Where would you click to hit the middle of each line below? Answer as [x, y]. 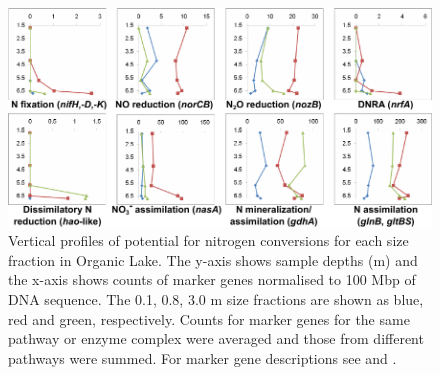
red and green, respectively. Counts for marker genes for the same [209, 318]
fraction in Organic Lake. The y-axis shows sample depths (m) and [213, 259]
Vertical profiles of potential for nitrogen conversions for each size [208, 240]
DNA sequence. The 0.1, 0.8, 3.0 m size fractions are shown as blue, [216, 299]
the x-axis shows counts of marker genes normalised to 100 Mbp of [212, 279]
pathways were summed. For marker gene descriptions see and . [202, 357]
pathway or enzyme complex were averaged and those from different [216, 338]
